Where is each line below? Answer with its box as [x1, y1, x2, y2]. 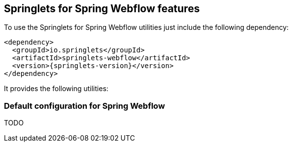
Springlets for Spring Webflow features [4, 2, 200, 15]
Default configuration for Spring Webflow [4, 100, 165, 111]
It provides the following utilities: [4, 84, 108, 93]
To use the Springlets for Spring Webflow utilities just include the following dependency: [4, 23, 289, 32]
